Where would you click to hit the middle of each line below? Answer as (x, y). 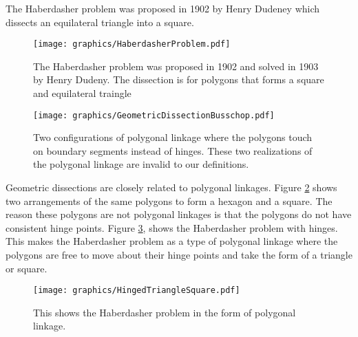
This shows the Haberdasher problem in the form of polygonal (165, 312)
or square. (27, 268)
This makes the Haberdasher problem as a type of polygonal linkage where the (172, 241)
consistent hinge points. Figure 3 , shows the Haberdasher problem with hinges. (172, 227)
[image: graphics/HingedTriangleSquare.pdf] (137, 291)
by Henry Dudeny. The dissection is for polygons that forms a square (179, 79)
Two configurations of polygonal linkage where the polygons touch (173, 137)
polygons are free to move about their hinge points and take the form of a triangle (179, 255)
